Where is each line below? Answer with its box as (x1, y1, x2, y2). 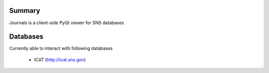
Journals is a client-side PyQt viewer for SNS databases (9, 20, 124, 26)
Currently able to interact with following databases (9, 45, 113, 51)
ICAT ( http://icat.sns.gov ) (34, 57, 86, 63)
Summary (9, 6, 40, 15)
